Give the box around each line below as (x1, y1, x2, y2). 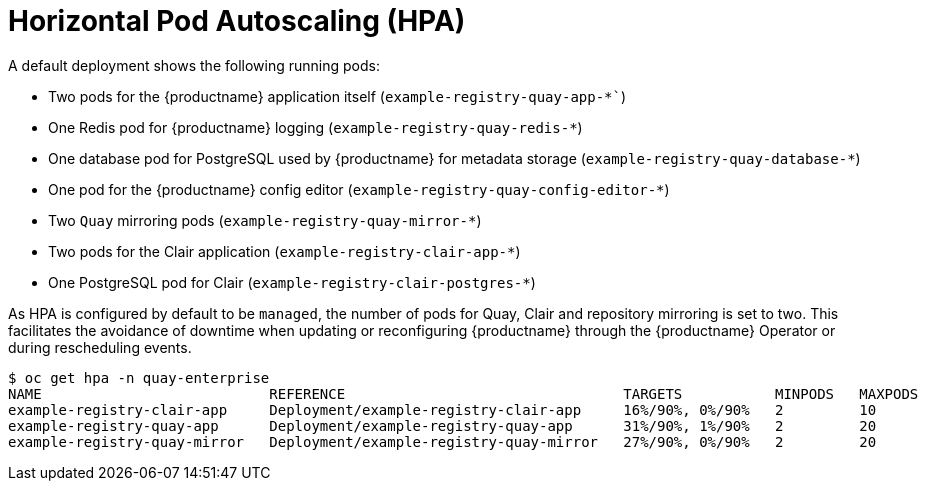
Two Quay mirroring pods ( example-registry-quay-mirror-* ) (48, 211, 482, 229)
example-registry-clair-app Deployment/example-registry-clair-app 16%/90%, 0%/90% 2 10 (8, 401, 877, 418)
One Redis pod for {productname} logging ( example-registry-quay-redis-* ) (48, 118, 583, 136)
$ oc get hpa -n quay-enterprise (8, 369, 270, 386)
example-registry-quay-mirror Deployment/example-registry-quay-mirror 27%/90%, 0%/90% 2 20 (8, 433, 877, 450)
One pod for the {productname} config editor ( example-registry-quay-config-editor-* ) (48, 180, 670, 198)
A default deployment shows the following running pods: (8, 56, 380, 74)
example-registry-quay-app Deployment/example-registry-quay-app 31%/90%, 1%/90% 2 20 (8, 417, 877, 434)
